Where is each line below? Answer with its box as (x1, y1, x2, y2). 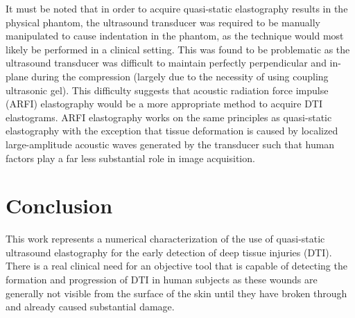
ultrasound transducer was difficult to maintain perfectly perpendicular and (6, 55, 327, 70)
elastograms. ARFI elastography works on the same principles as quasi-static (6, 109, 332, 124)
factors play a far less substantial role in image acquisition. (6, 150, 255, 165)
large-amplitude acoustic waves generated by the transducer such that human (6, 136, 335, 151)
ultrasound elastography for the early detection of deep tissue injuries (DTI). (6, 245, 332, 259)
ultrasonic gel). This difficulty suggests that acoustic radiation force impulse (6, 82, 329, 97)
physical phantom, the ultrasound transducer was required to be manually (6, 15, 320, 29)
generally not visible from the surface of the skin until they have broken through (6, 285, 347, 300)
